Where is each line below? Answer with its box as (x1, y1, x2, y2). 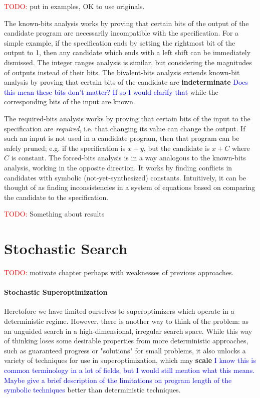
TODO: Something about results (4, 209, 105, 219)
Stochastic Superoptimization (4, 287, 108, 297)
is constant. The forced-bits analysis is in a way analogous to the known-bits (11, 152, 246, 163)
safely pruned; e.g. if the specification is (4, 142, 126, 153)
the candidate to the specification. (4, 191, 109, 202)
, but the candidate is (143, 142, 210, 153)
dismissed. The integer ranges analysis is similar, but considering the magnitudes (4, 57, 252, 67)
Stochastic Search (4, 238, 128, 259)
